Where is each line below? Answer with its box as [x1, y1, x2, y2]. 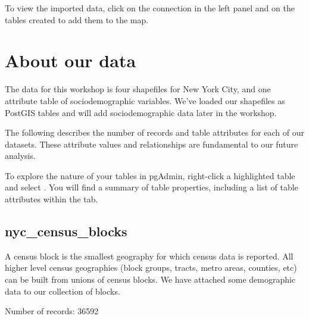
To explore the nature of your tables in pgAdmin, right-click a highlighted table [5, 169, 295, 182]
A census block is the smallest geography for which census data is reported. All [5, 249, 294, 262]
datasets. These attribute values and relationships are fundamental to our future [5, 137, 298, 150]
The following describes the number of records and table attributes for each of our [5, 126, 305, 139]
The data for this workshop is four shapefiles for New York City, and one [5, 83, 271, 95]
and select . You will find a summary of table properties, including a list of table [5, 181, 298, 193]
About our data [5, 48, 136, 73]
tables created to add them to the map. [5, 13, 149, 26]
